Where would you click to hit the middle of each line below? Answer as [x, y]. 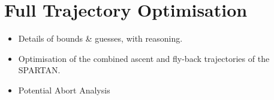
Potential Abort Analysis [64, 90]
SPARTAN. [39, 70]
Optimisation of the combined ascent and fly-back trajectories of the [144, 58]
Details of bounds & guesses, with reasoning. [100, 38]
